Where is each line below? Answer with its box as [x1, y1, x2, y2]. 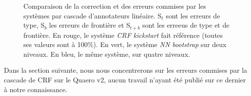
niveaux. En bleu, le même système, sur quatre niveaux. [23, 48, 190, 59]
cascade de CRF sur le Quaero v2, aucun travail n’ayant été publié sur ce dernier [4, 75, 246, 85]
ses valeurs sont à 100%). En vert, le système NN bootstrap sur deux [23, 39, 227, 49]
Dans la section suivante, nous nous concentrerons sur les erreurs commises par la [4, 65, 248, 75]
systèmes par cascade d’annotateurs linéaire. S [23, 10, 162, 20]
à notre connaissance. [4, 84, 68, 94]
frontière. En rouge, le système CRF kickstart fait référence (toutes [23, 30, 223, 40]
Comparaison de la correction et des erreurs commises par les [23, 1, 206, 11]
